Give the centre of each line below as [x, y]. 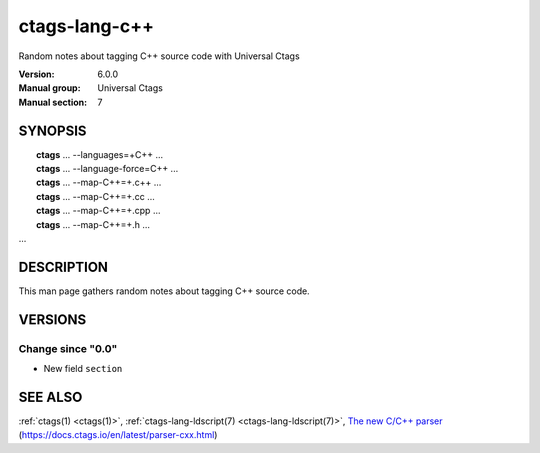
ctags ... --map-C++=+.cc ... [95, 196]
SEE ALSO [50, 396]
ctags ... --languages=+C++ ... [100, 154]
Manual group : [49, 88]
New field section [83, 369]
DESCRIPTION [63, 266]
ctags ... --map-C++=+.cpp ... [98, 211]
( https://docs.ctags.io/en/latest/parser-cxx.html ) [118, 435]
